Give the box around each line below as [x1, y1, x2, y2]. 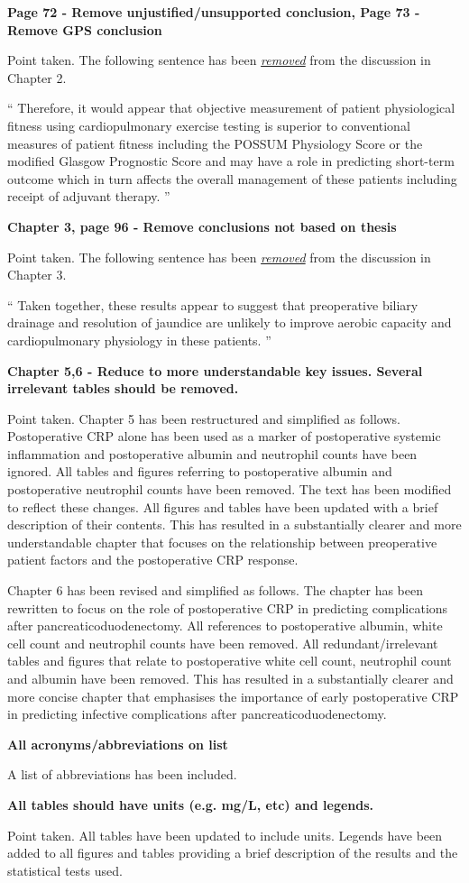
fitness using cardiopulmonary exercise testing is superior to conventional [7, 115, 410, 134]
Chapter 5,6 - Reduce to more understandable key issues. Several [7, 361, 423, 380]
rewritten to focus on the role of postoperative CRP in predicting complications [7, 598, 448, 617]
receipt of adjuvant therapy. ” [7, 187, 170, 206]
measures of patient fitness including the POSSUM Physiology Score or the [7, 133, 423, 152]
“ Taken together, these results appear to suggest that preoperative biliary [7, 295, 418, 314]
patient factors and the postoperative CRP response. [7, 550, 299, 569]
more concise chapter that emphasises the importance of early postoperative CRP [7, 686, 459, 705]
